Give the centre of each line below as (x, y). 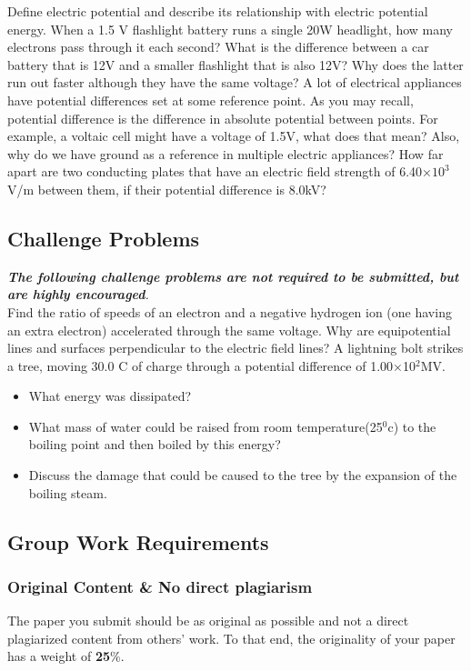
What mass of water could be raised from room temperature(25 (205, 426)
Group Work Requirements (138, 541)
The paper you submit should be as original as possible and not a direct (208, 621)
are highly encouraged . (78, 294)
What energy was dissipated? (110, 396)
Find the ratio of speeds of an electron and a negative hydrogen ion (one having (230, 311)
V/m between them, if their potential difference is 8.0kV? (167, 189)
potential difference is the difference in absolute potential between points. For (223, 118)
